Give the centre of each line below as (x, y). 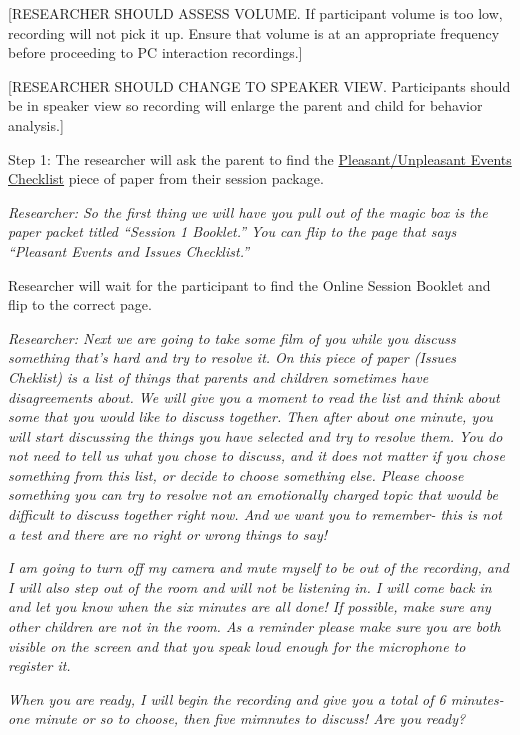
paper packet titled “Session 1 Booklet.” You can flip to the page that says (232, 231)
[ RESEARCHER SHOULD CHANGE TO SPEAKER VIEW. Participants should (259, 85)
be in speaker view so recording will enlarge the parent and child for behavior (245, 105)
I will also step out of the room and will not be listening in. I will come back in (250, 586)
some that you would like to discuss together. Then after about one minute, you (250, 416)
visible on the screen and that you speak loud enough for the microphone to (237, 645)
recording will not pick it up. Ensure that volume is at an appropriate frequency (254, 32)
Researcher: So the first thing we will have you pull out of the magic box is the (248, 211)
